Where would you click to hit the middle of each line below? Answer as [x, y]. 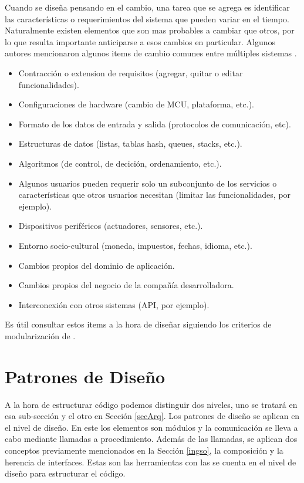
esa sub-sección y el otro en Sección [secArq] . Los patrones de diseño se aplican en [152, 416]
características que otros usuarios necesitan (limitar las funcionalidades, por [155, 195]
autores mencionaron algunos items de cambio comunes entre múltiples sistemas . [151, 53]
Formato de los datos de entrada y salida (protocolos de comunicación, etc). [155, 124]
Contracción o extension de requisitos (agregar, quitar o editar [131, 72]
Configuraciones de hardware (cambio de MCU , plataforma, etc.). [136, 104]
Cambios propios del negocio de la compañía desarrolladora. [126, 285]
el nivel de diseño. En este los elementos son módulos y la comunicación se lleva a [151, 427]
